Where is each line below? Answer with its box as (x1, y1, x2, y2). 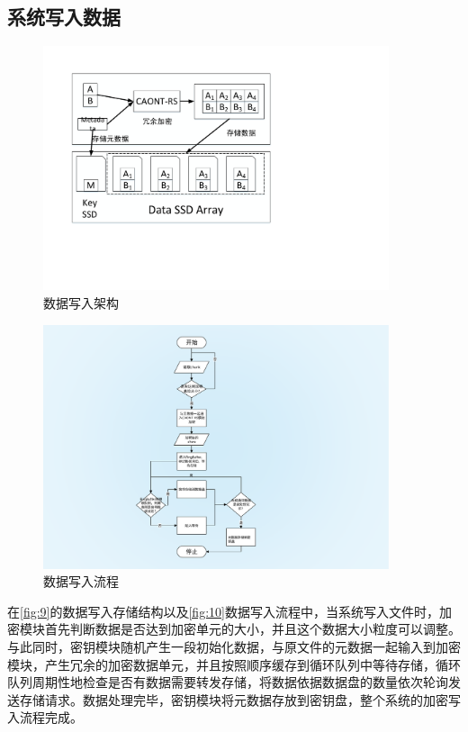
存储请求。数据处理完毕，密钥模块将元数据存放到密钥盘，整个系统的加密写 (19, 690, 461, 709)
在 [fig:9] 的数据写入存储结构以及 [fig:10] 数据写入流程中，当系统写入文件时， (7, 601, 439, 620)
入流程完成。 (7, 708, 83, 727)
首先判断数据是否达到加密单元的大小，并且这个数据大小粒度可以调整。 (44, 619, 461, 638)
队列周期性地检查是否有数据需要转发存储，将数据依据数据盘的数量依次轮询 (7, 673, 448, 691)
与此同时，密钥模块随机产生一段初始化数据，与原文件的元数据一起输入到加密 (7, 637, 461, 656)
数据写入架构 (43, 293, 119, 312)
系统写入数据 (7, 3, 121, 31)
